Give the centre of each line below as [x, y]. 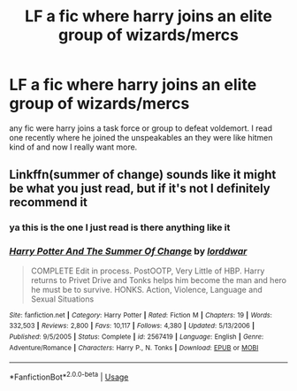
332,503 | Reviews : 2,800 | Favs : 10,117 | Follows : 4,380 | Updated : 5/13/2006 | [132, 326]
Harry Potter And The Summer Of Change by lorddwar [128, 251]
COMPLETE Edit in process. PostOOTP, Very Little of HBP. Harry [148, 271]
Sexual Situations [62, 299]
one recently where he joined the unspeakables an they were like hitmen [141, 137]
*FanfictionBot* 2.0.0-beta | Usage [69, 376]
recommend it [49, 202]
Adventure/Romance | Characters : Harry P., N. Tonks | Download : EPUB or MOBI [134, 348]
